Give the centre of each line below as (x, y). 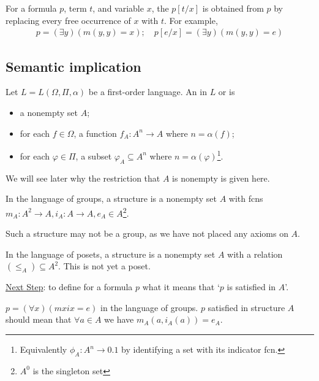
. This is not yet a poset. (104, 266)
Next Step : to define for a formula (69, 287)
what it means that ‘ (181, 287)
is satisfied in (251, 287)
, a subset (94, 156)
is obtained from (233, 8)
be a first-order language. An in (148, 92)
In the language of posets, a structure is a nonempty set (111, 254)
